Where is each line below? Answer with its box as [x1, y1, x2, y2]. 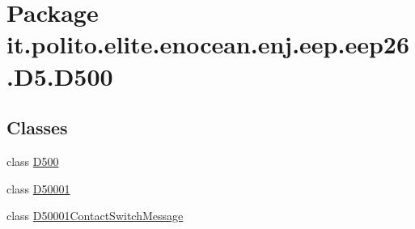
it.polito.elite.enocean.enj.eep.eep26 [6, 28, 410, 61]
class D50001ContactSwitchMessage [6, 207, 184, 224]
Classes [6, 115, 68, 140]
